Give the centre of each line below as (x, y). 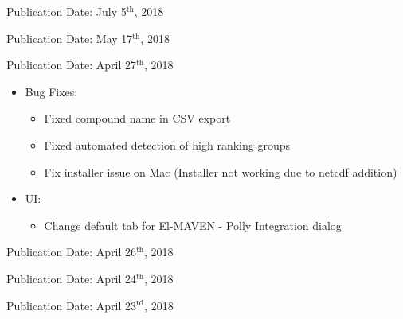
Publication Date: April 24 (72, 278)
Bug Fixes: (51, 91)
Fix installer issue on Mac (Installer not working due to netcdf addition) (221, 171)
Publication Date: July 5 (67, 11)
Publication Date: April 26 (72, 252)
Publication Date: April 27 (72, 65)
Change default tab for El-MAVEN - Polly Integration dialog (193, 225)
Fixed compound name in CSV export (137, 118)
